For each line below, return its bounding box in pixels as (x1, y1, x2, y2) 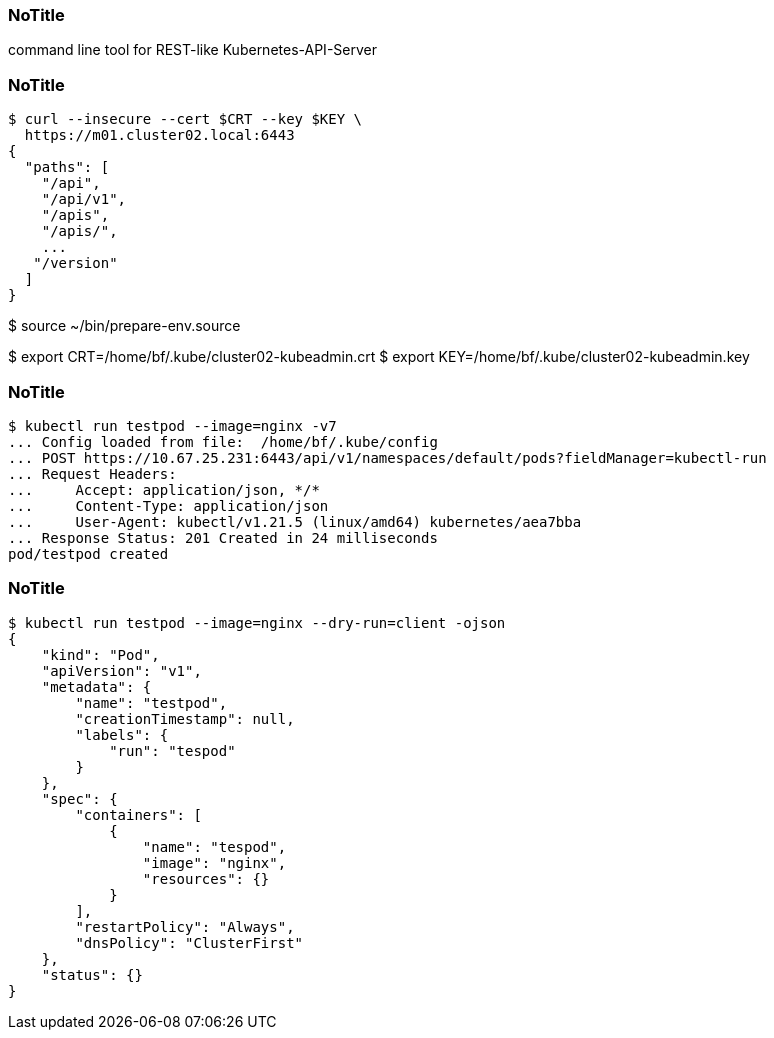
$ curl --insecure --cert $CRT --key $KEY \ (8, 111, 363, 128)
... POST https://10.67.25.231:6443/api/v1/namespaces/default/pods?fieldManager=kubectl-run (8, 449, 767, 466)
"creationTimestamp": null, (75, 710, 295, 727)
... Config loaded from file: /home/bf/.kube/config (8, 433, 438, 450)
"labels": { (75, 726, 169, 743)
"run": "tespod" (109, 742, 236, 759)
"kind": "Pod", (41, 646, 160, 663)
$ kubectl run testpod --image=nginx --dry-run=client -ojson (8, 614, 506, 631)
